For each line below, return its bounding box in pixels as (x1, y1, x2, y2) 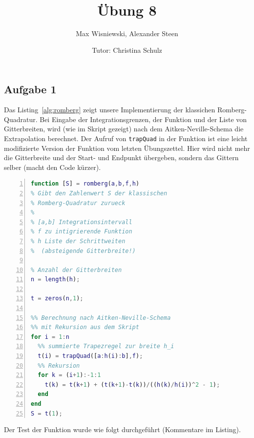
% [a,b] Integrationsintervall (31, 218, 132, 226)
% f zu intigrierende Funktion (31, 228, 132, 235)
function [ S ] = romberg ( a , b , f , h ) (31, 180, 140, 188)
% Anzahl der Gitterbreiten (31, 266, 122, 273)
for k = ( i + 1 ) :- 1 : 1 (38, 372, 101, 379)
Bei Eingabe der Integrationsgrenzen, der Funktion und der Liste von (40, 114, 247, 124)
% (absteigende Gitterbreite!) (31, 247, 136, 254)
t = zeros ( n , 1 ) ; (31, 295, 84, 302)
